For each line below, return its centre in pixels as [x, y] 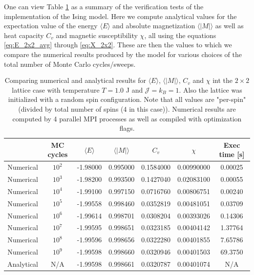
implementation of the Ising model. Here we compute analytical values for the [120, 16]
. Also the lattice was [211, 89]
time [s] [232, 154]
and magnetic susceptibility [97, 35]
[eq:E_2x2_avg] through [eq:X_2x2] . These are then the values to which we [118, 45]
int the [223, 80]
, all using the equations [180, 35]
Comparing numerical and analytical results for [75, 80]
